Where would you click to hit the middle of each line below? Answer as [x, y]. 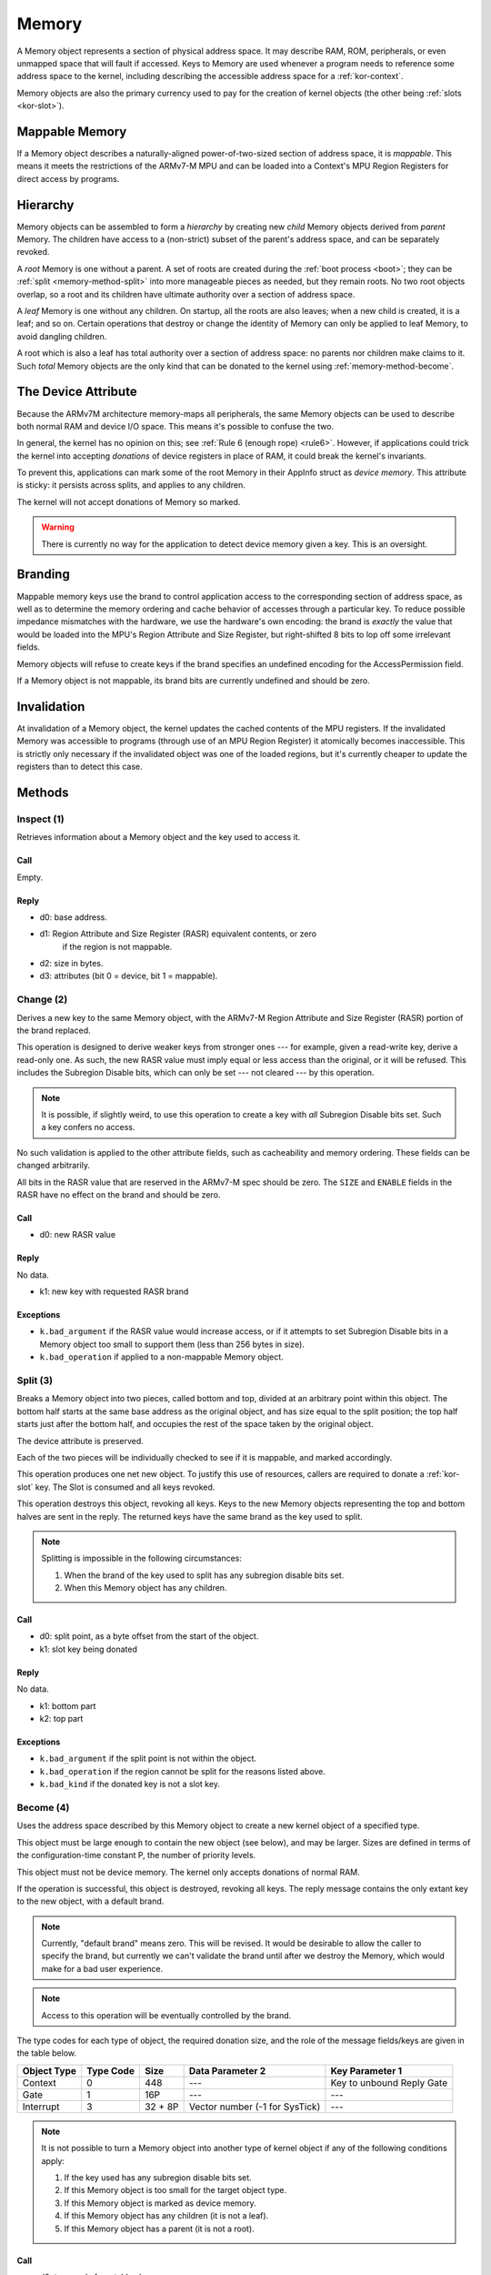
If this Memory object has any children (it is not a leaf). [166, 2216]
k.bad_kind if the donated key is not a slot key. [130, 1785]
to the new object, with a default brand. [90, 1901]
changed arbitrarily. [54, 1166]
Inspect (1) [40, 819]
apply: [53, 2160]
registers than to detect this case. [80, 766]
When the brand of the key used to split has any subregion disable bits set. [204, 1575]
